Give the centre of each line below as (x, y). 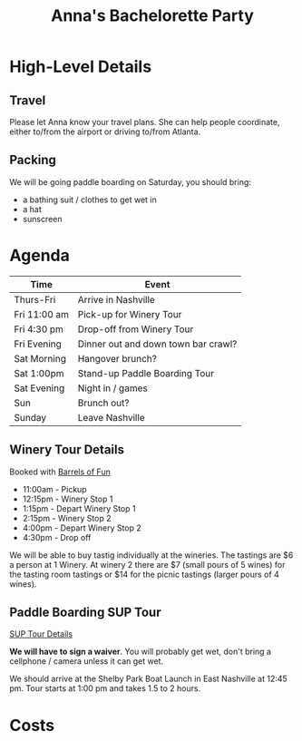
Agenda (39, 256)
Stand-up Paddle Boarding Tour (146, 373)
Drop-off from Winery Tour (136, 329)
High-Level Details (81, 67)
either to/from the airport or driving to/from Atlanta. (105, 132)
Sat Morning (40, 358)
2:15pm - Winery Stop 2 (67, 518)
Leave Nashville (111, 417)
